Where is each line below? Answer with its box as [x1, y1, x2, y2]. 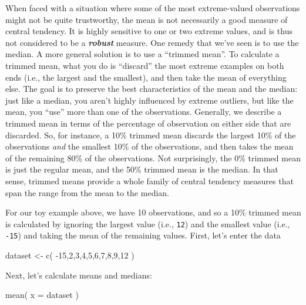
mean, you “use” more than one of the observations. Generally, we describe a [5, 105, 282, 118]
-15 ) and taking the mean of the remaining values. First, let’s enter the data [5, 229, 281, 241]
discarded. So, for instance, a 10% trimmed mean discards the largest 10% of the [5, 128, 296, 141]
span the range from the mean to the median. [5, 186, 169, 198]
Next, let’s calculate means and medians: [5, 268, 152, 281]
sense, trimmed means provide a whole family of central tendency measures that [5, 174, 294, 187]
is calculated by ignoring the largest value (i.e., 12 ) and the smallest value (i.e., [5, 217, 290, 230]
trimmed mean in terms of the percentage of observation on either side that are [5, 117, 291, 129]
